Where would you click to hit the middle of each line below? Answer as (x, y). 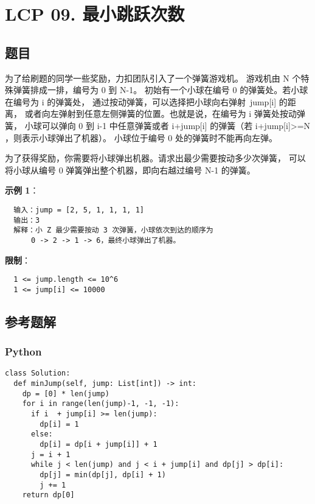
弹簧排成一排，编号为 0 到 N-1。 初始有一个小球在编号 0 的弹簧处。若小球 (161, 90)
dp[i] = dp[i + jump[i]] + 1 (99, 445)
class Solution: (38, 373)
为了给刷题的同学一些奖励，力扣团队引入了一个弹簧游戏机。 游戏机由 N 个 (153, 78)
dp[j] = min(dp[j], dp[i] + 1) (103, 475)
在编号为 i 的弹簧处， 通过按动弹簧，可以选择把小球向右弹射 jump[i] (141, 101)
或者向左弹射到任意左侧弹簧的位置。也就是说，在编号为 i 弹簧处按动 (161, 114)
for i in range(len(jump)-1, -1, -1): (101, 404)
